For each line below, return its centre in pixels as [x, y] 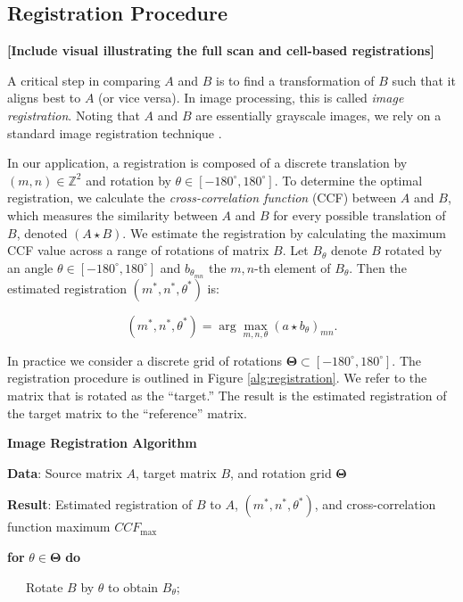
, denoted [42, 232]
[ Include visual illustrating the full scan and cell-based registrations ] [221, 50]
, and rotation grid [281, 472]
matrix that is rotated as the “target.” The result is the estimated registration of [227, 395]
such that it [424, 80]
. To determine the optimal [348, 180]
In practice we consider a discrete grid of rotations [145, 360]
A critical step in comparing [84, 80]
